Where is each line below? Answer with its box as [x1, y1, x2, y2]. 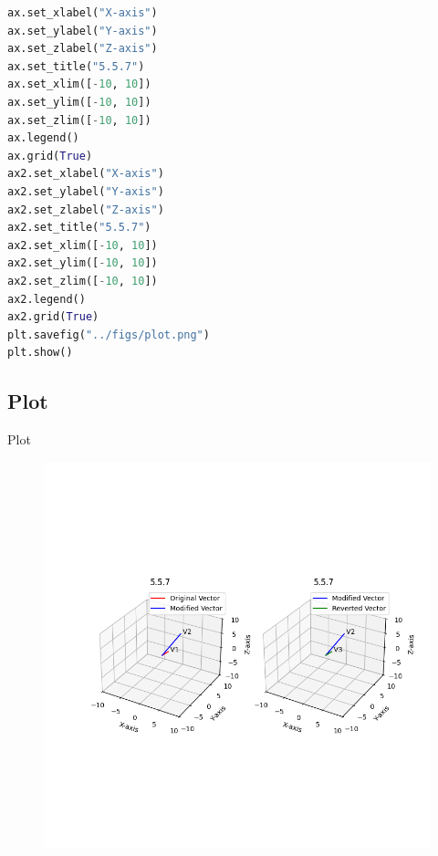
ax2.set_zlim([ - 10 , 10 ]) [7, 274, 158, 287]
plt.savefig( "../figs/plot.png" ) [7, 328, 210, 341]
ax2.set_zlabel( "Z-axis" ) [7, 203, 164, 216]
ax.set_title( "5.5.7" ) [7, 59, 145, 73]
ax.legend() [7, 131, 79, 145]
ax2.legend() [7, 292, 86, 306]
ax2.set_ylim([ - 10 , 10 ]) [7, 256, 158, 270]
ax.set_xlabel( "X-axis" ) [7, 6, 158, 19]
